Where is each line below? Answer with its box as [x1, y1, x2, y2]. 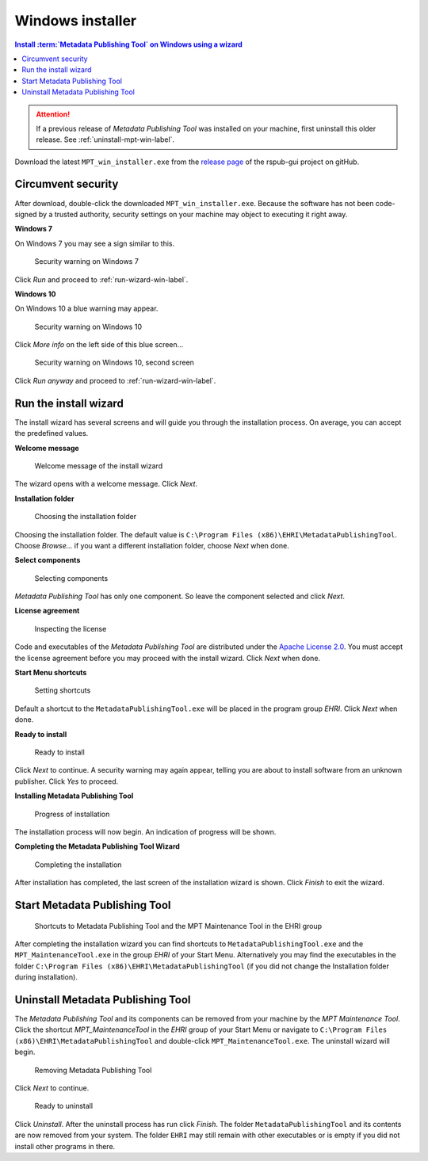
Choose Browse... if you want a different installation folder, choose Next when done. [14, 540, 289, 550]
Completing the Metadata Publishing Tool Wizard [14, 842, 180, 851]
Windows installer [14, 12, 137, 29]
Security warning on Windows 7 [34, 257, 139, 266]
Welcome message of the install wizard [34, 460, 162, 471]
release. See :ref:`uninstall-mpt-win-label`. [36, 135, 174, 144]
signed [14, 209, 37, 219]
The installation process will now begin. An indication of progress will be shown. [14, 827, 277, 836]
